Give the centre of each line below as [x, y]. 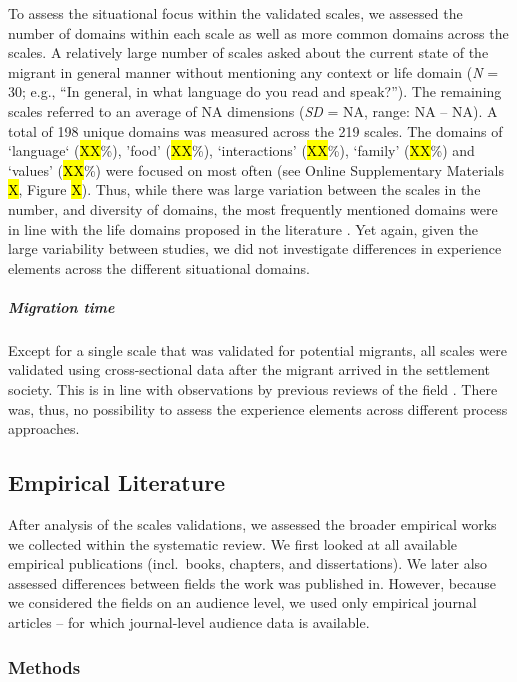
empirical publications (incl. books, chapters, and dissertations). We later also [248, 563]
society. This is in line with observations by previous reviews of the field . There [253, 389]
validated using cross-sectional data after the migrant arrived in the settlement [249, 369]
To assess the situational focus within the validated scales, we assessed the [235, 13]
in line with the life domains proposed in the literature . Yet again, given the [243, 228]
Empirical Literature [117, 482]
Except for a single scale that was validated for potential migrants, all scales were [257, 349]
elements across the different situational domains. [159, 267]
